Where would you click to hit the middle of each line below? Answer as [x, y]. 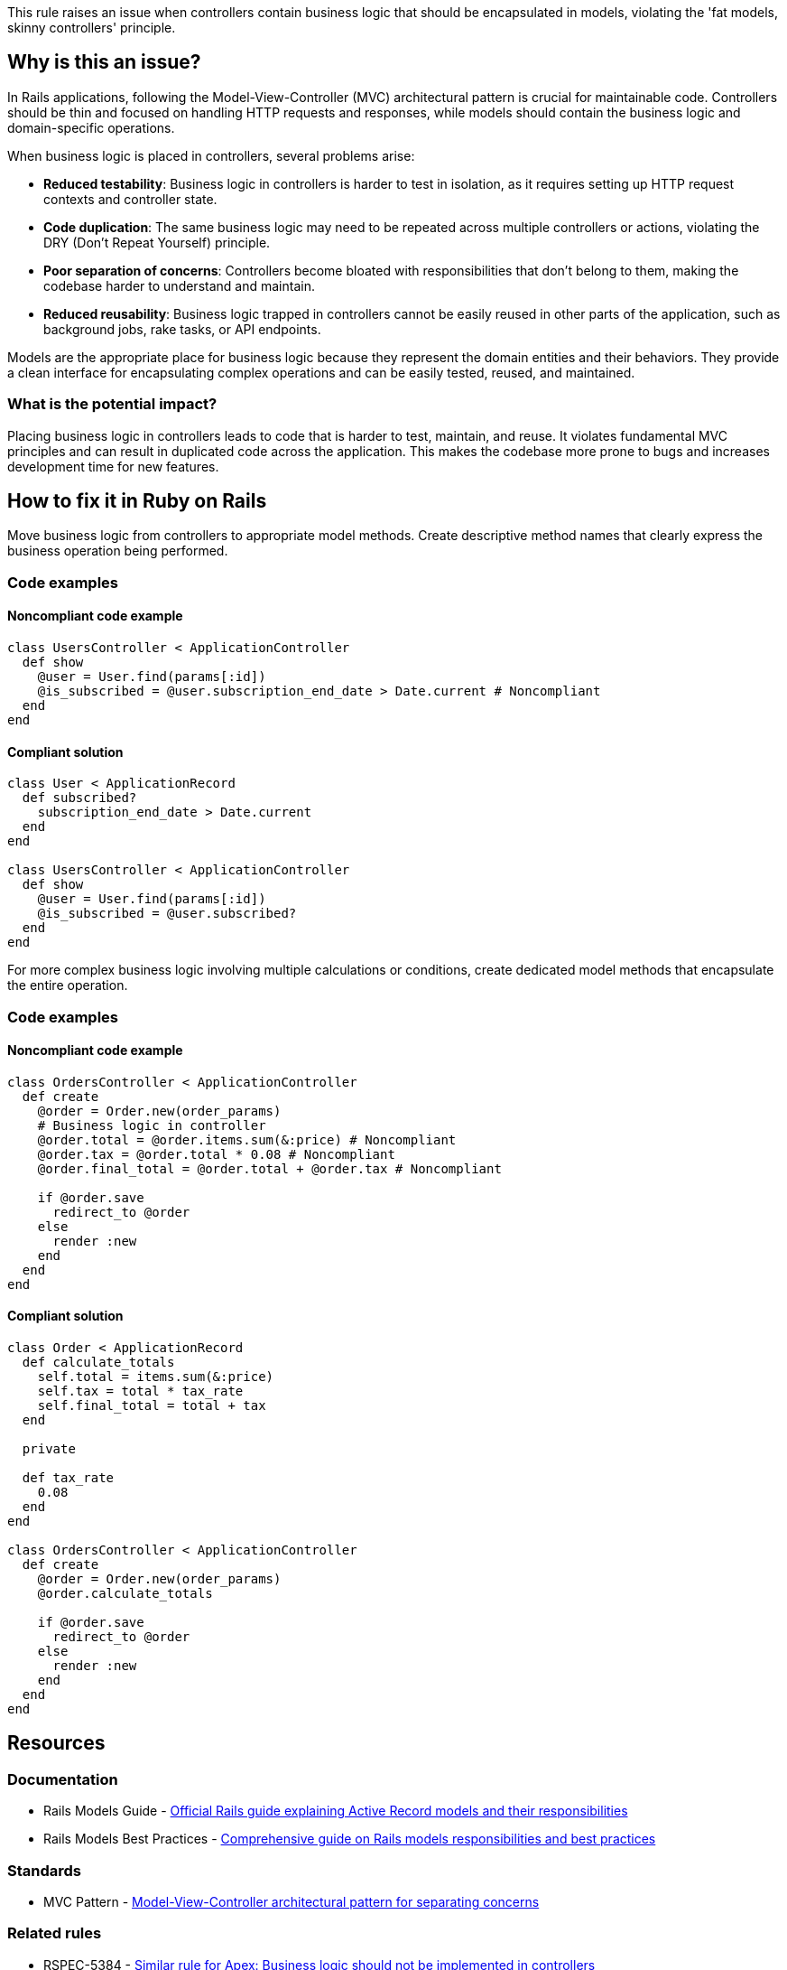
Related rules [55, 1933]
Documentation [63, 1779]
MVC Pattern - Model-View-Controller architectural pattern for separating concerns [292, 1902]
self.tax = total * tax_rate [140, 1391]
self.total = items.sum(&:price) [156, 1377]
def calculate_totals [98, 1363]
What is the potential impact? [112, 404]
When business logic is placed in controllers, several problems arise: [211, 155]
